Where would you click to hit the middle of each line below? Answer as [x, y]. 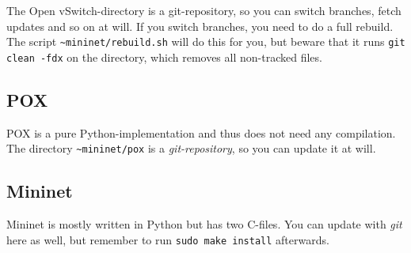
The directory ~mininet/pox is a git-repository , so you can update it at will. [191, 148]
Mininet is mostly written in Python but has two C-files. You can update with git [204, 224]
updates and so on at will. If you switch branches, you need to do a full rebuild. [200, 26]
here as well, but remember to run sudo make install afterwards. [168, 239]
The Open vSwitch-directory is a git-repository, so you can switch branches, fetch [204, 10]
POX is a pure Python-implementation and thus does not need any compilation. [201, 132]
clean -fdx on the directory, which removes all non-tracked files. [164, 57]
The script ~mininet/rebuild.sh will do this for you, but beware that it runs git [206, 42]
